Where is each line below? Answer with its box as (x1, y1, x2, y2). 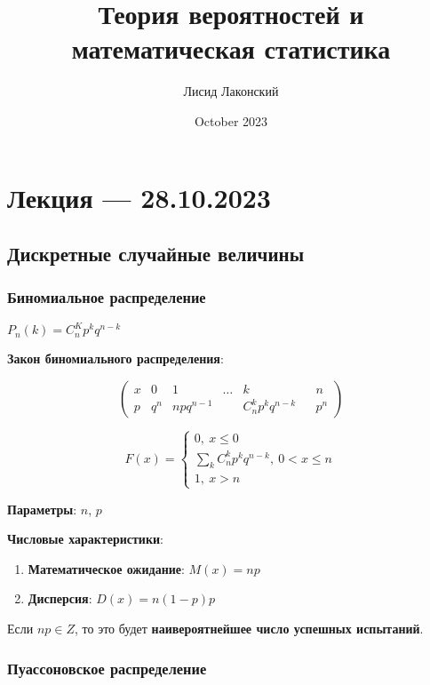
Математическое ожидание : (28, 559, 185, 577)
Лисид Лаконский (183, 82, 279, 100)
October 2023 (194, 111, 268, 130)
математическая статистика (71, 30, 391, 67)
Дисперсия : (28, 589, 92, 608)
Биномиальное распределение (7, 286, 206, 308)
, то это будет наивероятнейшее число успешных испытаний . (75, 619, 424, 638)
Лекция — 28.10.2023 (7, 179, 271, 215)
